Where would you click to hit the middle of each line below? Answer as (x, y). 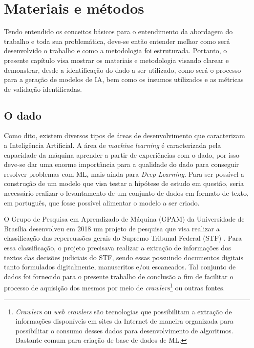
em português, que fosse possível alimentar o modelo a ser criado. (102, 202)
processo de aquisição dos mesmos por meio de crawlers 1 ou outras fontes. (115, 287)
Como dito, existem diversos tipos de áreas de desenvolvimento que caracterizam (125, 135)
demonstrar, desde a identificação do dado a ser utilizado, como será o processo (123, 70)
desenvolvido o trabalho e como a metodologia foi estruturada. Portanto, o (116, 51)
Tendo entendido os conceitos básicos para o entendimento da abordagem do (118, 31)
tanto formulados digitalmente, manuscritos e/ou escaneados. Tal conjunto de (120, 267)
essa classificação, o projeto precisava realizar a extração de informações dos (117, 248)
